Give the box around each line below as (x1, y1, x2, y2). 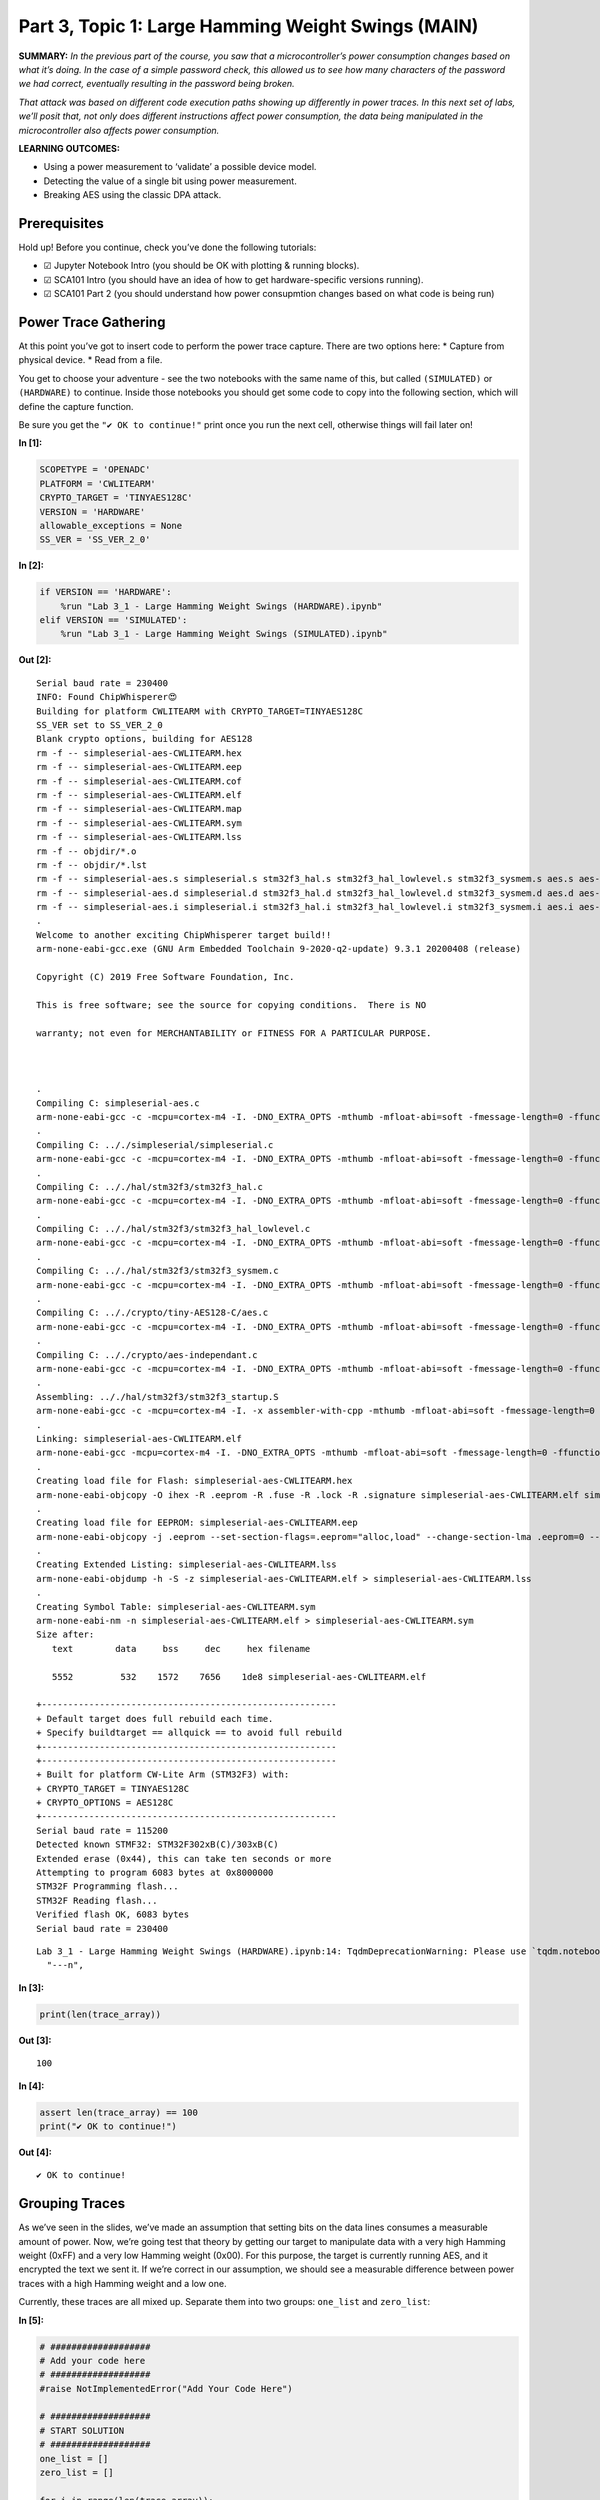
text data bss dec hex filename (51, 1643, 311, 1654)
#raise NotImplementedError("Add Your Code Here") (39, 2383, 294, 2394)
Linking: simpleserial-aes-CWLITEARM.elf (36, 1433, 242, 1444)
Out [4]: (18, 2146, 52, 2158)
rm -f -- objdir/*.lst (36, 859, 148, 870)
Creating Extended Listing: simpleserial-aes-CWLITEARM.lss (36, 1559, 337, 1570)
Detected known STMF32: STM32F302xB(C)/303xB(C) (36, 1839, 279, 1850)
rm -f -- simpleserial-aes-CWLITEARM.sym (36, 817, 242, 829)
